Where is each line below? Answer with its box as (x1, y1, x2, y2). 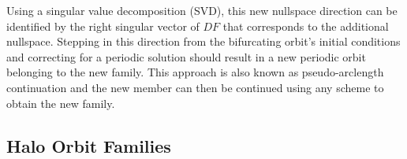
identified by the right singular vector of (6, 17, 200, 34)
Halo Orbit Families (6, 133, 171, 157)
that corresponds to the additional (222, 17, 389, 34)
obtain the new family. (6, 94, 115, 111)
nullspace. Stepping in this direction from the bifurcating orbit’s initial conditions (6, 33, 401, 50)
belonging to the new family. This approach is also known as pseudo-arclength (6, 64, 384, 80)
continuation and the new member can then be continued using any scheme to (6, 79, 384, 95)
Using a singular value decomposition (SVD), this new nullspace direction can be (6, 2, 398, 18)
